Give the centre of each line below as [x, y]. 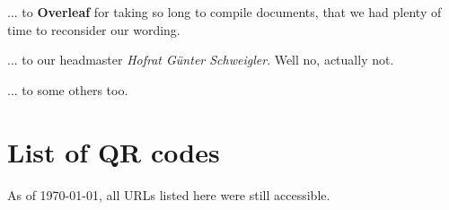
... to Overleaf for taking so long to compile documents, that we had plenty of [224, 12]
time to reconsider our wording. [94, 29]
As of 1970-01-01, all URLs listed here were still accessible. [169, 194]
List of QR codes [114, 151]
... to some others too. [68, 89]
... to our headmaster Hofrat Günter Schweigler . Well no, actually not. [201, 60]
